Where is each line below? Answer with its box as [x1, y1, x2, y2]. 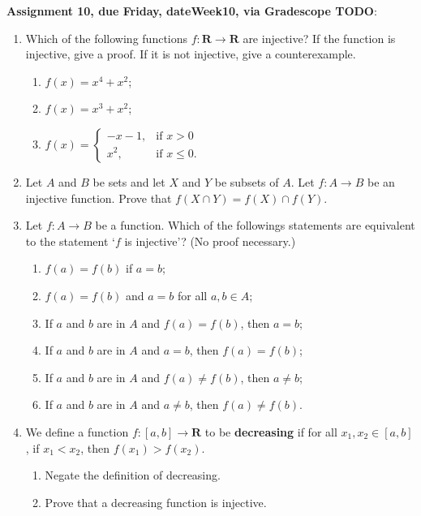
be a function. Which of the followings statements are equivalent [95, 217, 415, 234]
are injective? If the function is [243, 29, 396, 46]
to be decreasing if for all [204, 423, 337, 440]
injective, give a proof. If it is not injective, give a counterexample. [25, 45, 356, 62]
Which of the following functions [25, 29, 188, 46]
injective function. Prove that [25, 189, 172, 206]
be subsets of [214, 173, 279, 190]
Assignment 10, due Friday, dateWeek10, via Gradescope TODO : [6, 2, 377, 19]
